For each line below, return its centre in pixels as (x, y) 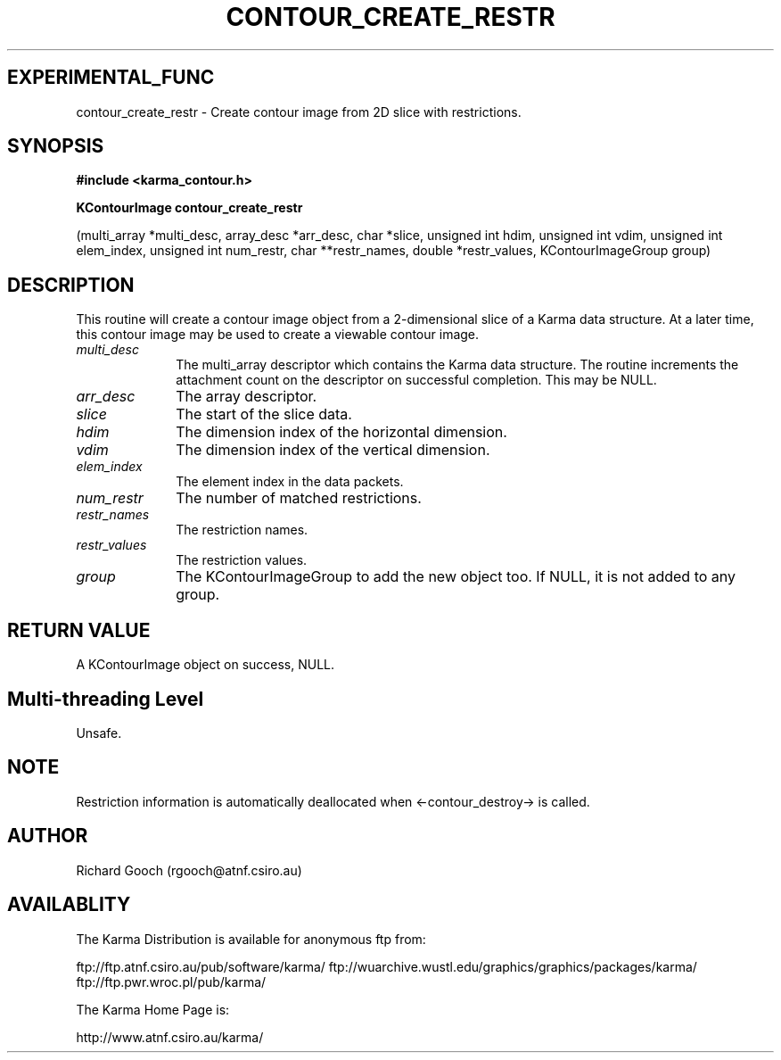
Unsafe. (99, 733)
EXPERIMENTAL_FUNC (111, 78)
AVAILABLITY (69, 905)
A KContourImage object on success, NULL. (206, 665)
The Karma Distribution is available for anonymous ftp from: (251, 939)
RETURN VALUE (79, 630)
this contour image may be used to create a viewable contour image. (278, 335)
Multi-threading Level (106, 699)
